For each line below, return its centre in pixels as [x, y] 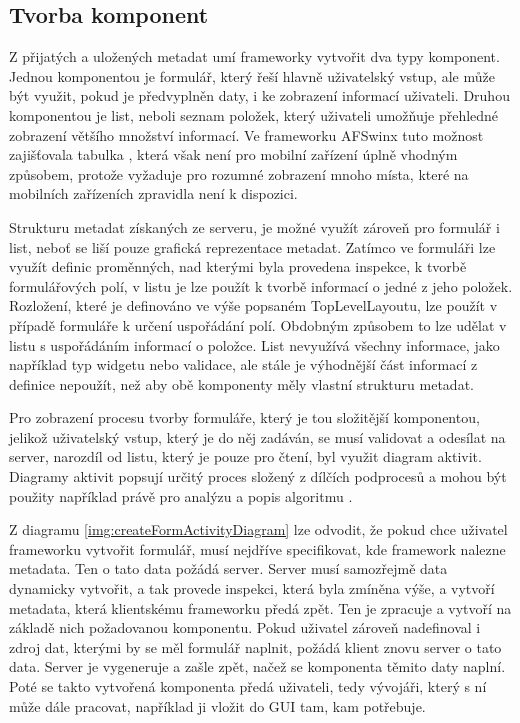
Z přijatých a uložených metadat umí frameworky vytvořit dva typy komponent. [254, 56]
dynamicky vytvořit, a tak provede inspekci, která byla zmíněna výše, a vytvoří [252, 588]
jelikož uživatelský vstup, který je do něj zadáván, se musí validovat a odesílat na [257, 436]
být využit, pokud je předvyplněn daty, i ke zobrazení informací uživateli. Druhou [259, 95]
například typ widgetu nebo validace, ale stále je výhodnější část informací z [243, 364]
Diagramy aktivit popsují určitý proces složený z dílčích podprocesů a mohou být [258, 476]
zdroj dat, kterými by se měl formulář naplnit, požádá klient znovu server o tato [255, 646]
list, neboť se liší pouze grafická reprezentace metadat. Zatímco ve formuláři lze [252, 246]
